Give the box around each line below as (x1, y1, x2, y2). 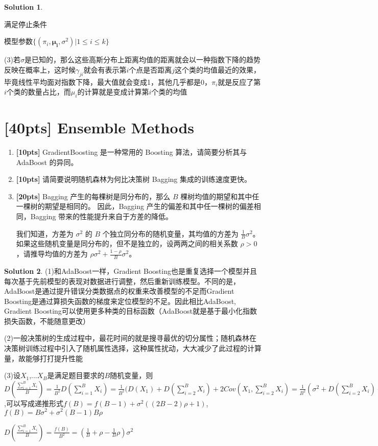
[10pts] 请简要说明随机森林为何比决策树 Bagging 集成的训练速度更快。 (16, 174, 251, 184)
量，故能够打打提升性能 (4, 353, 83, 363)
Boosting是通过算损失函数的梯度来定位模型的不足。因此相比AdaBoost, (4, 295, 236, 306)
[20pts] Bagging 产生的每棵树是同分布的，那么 (16, 191, 171, 201)
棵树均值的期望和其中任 (180, 191, 259, 201)
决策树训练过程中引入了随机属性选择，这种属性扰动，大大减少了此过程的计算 (4, 343, 262, 354)
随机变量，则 (110, 370, 153, 381)
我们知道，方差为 (16, 228, 74, 239)
